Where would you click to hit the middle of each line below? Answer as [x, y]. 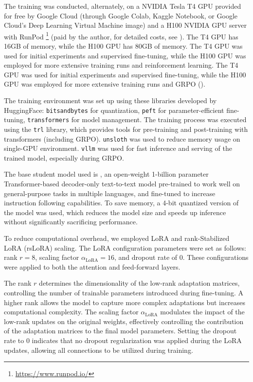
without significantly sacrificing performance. [71, 222]
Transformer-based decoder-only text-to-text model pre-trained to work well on [122, 184]
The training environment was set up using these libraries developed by [110, 100]
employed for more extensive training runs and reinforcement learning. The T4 [121, 65]
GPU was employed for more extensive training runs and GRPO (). [105, 84]
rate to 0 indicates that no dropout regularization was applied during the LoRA [123, 340]
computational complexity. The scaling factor [71, 312]
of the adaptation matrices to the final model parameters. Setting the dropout [120, 331]
